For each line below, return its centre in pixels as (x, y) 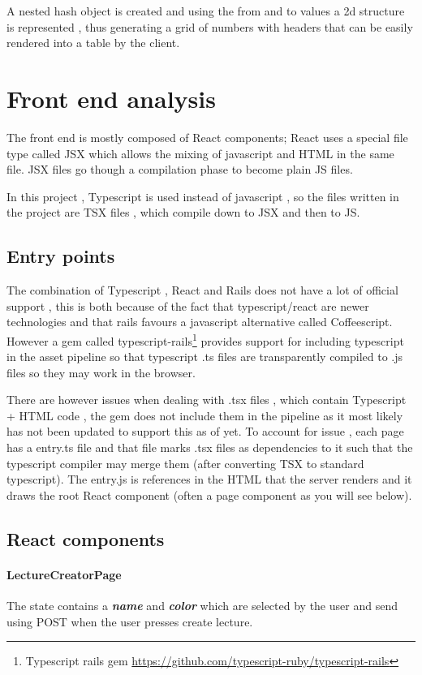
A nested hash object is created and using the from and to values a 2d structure (206, 11)
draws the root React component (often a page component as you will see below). (209, 494)
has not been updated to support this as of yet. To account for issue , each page (205, 431)
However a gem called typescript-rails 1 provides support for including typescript (205, 339)
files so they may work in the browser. (101, 372)
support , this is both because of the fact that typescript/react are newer (188, 305)
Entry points (61, 256)
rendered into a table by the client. (93, 43)
